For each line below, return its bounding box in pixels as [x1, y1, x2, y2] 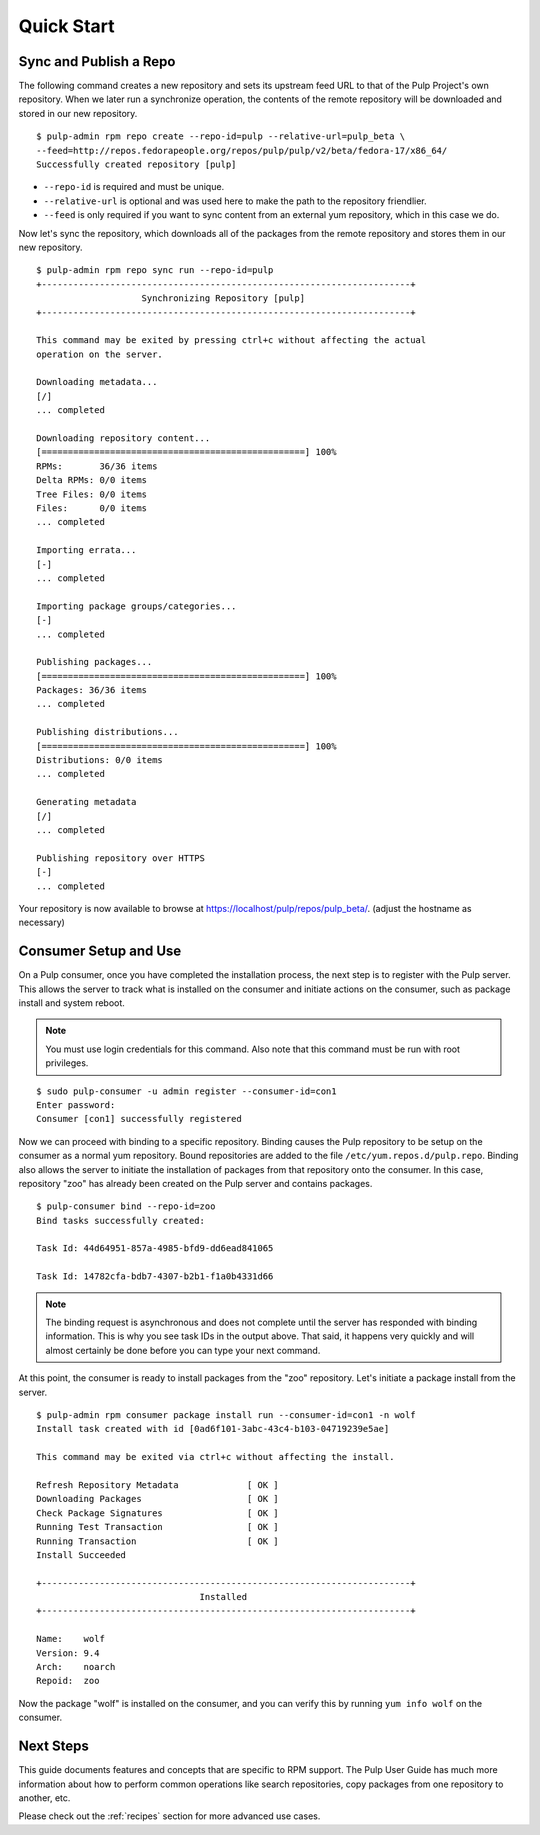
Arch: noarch [36, 1661, 116, 1673]
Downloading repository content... [36, 433, 211, 444]
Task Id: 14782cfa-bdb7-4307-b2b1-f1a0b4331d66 [36, 1271, 274, 1282]
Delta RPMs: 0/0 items [36, 475, 148, 486]
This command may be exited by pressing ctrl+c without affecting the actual [36, 335, 427, 346]
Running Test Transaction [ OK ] [36, 1521, 279, 1533]
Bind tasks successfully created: [36, 1215, 205, 1226]
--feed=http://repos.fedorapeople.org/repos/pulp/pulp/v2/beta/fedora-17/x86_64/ [36, 145, 448, 156]
